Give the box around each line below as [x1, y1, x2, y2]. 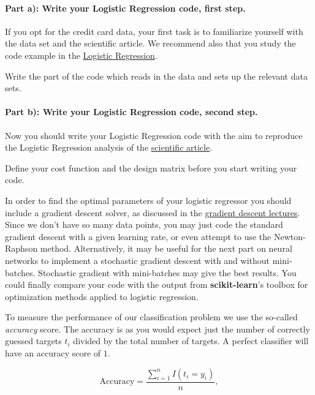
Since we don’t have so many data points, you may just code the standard [5, 218, 283, 231]
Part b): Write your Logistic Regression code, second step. [5, 105, 258, 118]
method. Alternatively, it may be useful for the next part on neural [40, 242, 292, 255]
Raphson [5, 242, 38, 255]
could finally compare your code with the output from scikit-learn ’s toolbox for [5, 278, 308, 291]
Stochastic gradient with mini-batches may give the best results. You [38, 266, 297, 279]
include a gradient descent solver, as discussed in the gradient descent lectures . [5, 206, 300, 219]
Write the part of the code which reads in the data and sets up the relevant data [5, 69, 308, 82]
